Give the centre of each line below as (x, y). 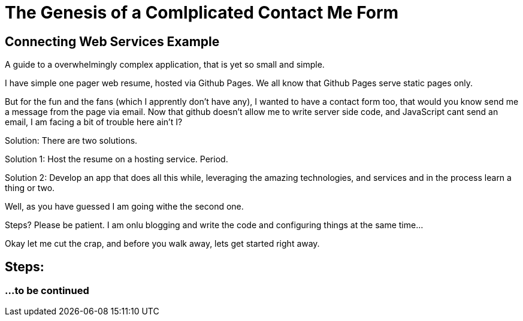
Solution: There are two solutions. (71, 141)
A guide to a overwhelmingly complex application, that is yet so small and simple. (165, 65)
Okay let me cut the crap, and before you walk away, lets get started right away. (162, 244)
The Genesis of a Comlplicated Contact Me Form (202, 13)
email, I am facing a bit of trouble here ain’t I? (94, 122)
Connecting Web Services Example (112, 41)
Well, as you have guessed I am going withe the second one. (124, 207)
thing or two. (30, 188)
